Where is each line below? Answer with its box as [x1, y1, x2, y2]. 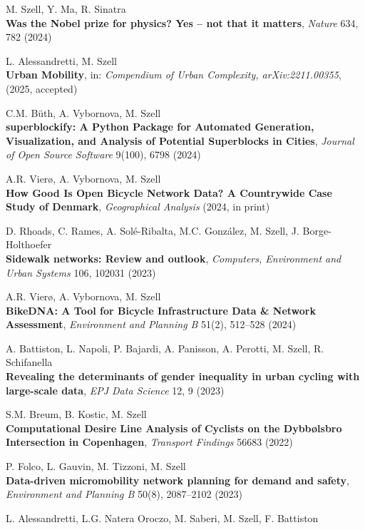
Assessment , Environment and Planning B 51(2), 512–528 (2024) [6, 317, 297, 332]
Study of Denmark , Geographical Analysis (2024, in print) [6, 199, 270, 214]
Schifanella [6, 355, 53, 370]
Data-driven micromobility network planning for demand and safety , [6, 472, 349, 487]
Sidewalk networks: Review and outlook [6, 250, 206, 265]
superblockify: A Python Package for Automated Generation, [6, 119, 314, 134]
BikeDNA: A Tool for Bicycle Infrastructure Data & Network [6, 302, 316, 317]
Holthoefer [6, 237, 52, 252]
